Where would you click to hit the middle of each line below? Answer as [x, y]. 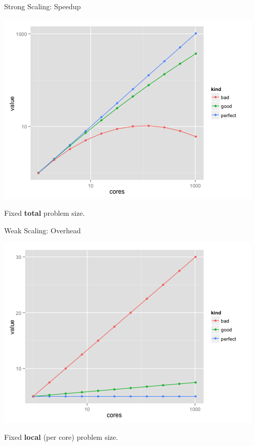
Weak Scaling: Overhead [43, 230]
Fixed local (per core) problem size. [61, 436]
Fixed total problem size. [44, 213]
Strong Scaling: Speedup [43, 6]
